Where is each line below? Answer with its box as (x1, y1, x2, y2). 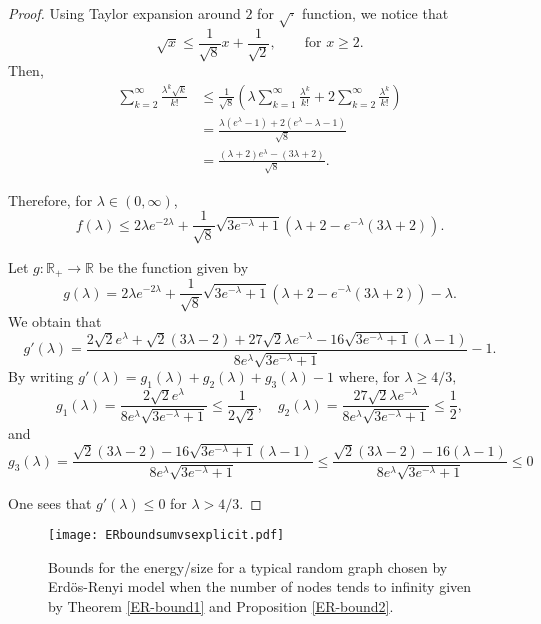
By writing (8, 366, 74, 387)
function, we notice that (301, 3, 449, 23)
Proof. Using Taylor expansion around (8, 3, 241, 23)
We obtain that (8, 310, 102, 331)
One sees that (8, 492, 92, 513)
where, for (338, 366, 400, 387)
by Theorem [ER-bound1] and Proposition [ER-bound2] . (48, 595, 394, 616)
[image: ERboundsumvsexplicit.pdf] (48, 528, 285, 543)
